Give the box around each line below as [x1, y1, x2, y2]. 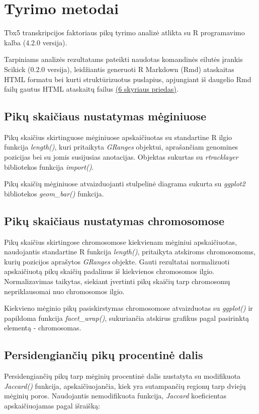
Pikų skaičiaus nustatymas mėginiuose [4, 108, 207, 124]
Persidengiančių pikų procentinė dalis [4, 347, 203, 363]
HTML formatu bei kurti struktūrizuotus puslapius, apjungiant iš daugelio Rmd [4, 74, 251, 84]
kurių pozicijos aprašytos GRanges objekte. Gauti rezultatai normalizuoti [4, 256, 230, 266]
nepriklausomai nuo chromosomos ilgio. [4, 286, 125, 296]
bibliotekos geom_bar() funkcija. [4, 188, 104, 198]
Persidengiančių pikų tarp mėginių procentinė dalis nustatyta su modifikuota [4, 371, 241, 381]
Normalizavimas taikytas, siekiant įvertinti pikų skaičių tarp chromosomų [4, 276, 230, 287]
